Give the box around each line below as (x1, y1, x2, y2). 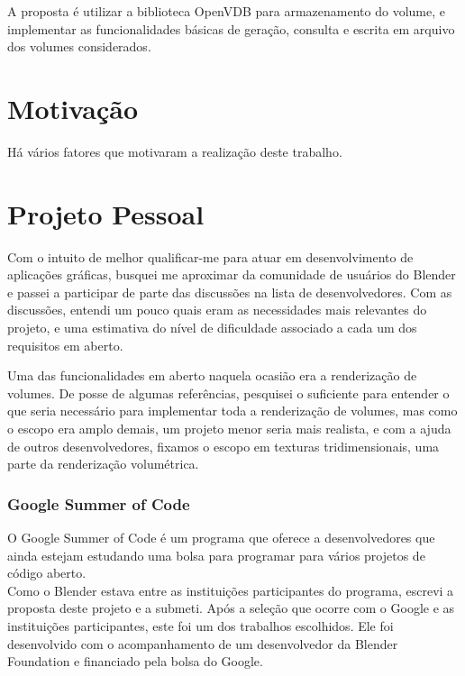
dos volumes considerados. (7, 37, 151, 56)
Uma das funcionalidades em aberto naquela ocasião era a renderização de (7, 366, 417, 385)
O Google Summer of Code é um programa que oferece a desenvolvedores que (7, 527, 435, 546)
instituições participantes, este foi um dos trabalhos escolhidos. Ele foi (7, 616, 394, 635)
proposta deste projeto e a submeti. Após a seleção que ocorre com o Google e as (7, 598, 455, 617)
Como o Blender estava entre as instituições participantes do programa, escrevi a (7, 580, 454, 599)
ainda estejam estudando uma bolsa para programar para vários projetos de (7, 545, 425, 564)
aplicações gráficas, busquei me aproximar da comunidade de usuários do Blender (7, 265, 456, 284)
